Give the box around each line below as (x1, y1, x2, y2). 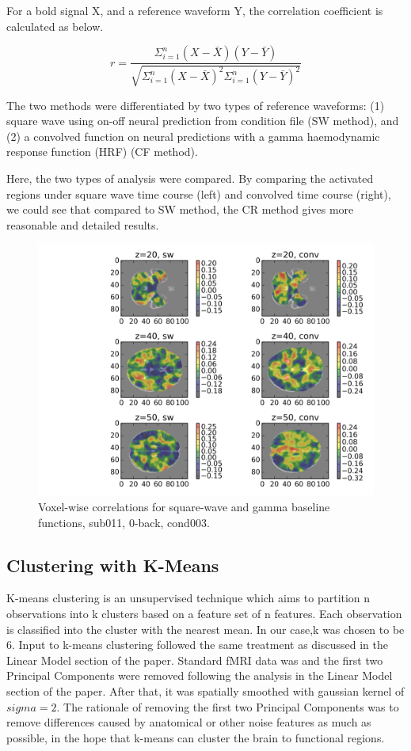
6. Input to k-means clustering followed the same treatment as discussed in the (6, 636, 389, 653)
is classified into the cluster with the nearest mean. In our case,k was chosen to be (6, 620, 405, 637)
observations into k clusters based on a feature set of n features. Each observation (6, 605, 402, 621)
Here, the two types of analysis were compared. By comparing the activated (6, 169, 374, 186)
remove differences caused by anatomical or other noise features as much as (6, 714, 371, 730)
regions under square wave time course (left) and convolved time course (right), (6, 185, 391, 202)
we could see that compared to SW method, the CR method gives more (6, 201, 354, 218)
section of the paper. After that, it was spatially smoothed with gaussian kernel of (6, 682, 405, 699)
